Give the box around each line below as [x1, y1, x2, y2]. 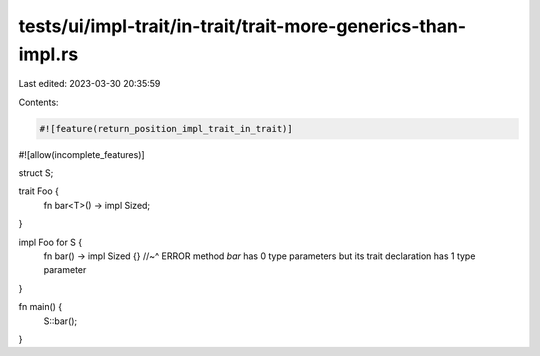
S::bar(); [43, 315, 78, 327]
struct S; [18, 167, 54, 179]
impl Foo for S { [18, 236, 83, 248]
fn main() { [18, 301, 63, 313]
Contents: [18, 96, 59, 108]
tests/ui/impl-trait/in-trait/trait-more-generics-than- [18, 15, 467, 37]
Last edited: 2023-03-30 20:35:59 [18, 78, 161, 90]
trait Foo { [18, 185, 60, 197]
